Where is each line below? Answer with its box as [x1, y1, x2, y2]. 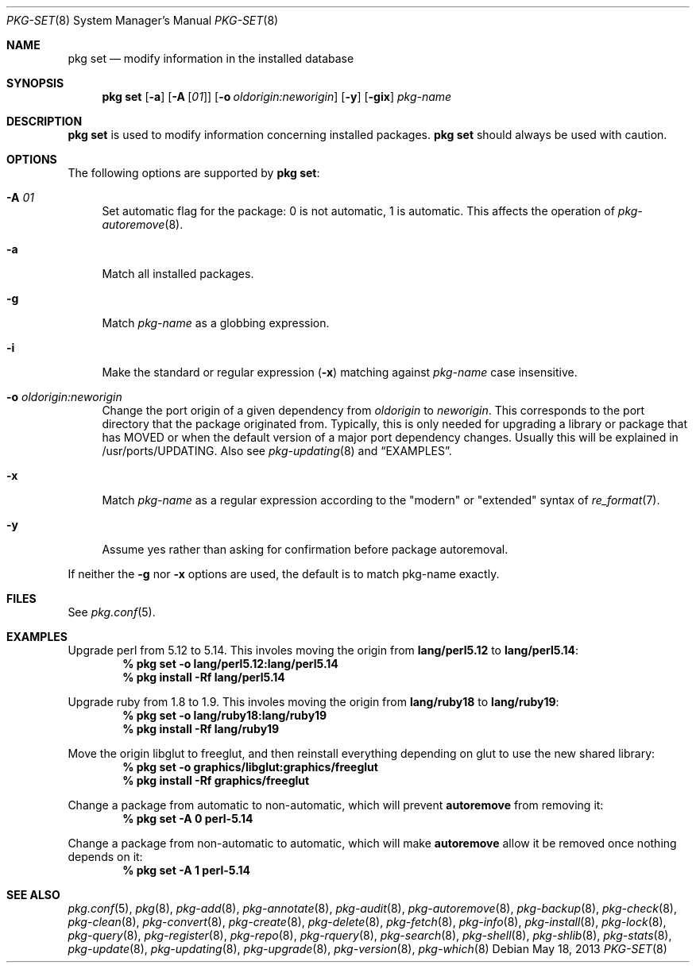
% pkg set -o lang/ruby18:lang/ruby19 [122, 708, 327, 722]
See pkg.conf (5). [68, 605, 156, 619]
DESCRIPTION [6, 114, 83, 128]
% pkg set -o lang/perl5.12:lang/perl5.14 [122, 657, 338, 670]
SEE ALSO [6, 888, 60, 901]
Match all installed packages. [102, 267, 254, 280]
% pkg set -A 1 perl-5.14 [122, 863, 251, 877]
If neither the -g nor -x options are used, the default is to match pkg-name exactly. [68, 567, 500, 581]
